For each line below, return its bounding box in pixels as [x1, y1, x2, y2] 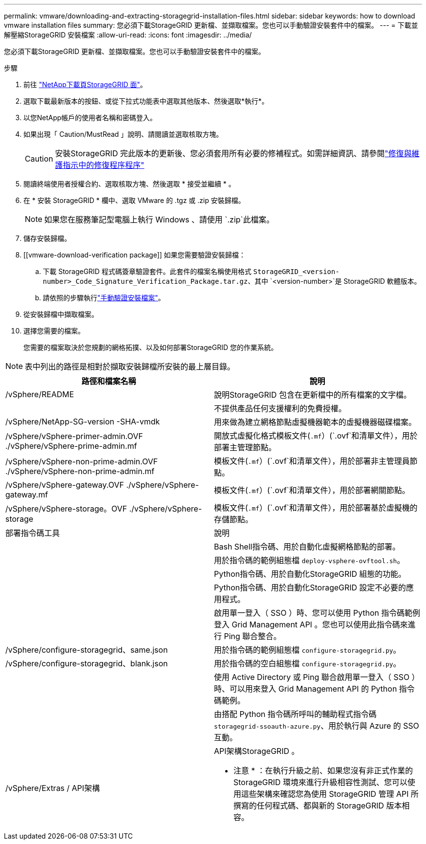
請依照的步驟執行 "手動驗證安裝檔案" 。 [43, 294, 165, 302]
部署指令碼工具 [5, 528, 60, 538]
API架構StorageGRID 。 [214, 746, 300, 756]
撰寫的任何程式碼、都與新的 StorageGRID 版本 [233, 801, 402, 810]
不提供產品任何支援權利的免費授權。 [214, 404, 347, 413]
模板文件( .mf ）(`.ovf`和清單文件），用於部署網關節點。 [214, 485, 410, 495]
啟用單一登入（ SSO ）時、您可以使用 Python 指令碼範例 [214, 608, 420, 618]
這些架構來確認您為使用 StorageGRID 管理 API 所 [241, 789, 419, 799]
